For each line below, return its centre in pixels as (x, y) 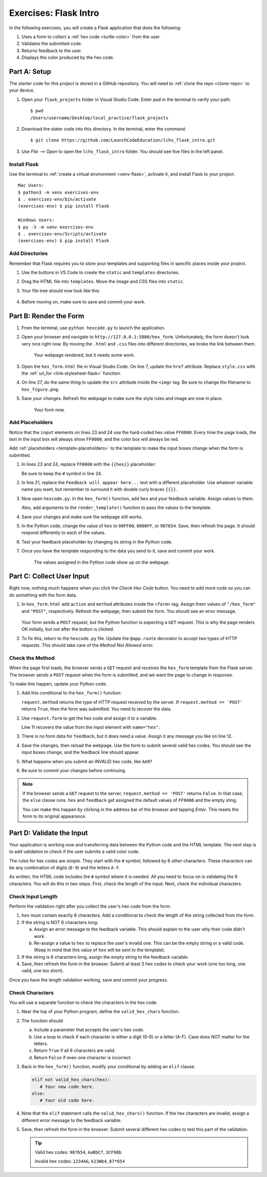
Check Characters (31, 992)
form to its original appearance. (54, 816)
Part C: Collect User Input (49, 576)
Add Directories (28, 253)
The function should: (43, 1021)
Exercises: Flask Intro (54, 13)
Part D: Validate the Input (48, 833)
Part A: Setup (30, 72)
